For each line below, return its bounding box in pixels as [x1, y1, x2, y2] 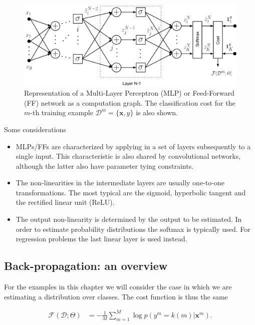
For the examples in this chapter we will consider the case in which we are [4, 281, 232, 292]
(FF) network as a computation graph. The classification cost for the [24, 97, 235, 108]
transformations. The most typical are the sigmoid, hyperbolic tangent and [16, 187, 246, 197]
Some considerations [4, 124, 66, 134]
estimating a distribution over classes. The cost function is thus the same [4, 291, 228, 301]
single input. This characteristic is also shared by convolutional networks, [16, 151, 241, 161]
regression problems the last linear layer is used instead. [16, 233, 187, 244]
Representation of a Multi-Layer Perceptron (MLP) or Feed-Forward [24, 88, 234, 98]
